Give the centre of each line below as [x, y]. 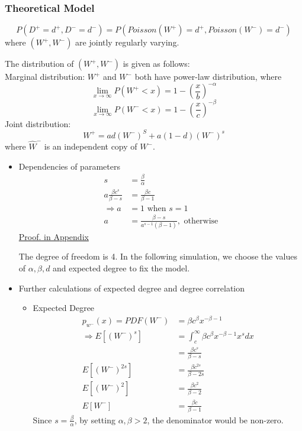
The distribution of [39, 64]
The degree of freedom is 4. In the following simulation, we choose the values [158, 256]
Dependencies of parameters [69, 166]
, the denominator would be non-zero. [215, 419]
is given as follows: [156, 64]
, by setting [95, 419]
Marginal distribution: [45, 77]
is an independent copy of [91, 146]
